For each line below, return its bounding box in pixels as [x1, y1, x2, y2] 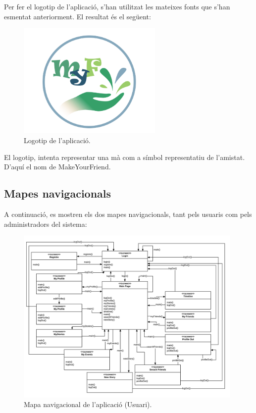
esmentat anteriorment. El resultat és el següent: [4, 11, 151, 21]
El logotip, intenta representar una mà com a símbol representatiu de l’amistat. [4, 152, 245, 162]
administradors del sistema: [4, 218, 87, 229]
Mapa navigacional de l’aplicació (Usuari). [24, 399, 152, 410]
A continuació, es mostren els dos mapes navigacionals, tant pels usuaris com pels [4, 208, 252, 219]
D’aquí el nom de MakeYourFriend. [4, 161, 111, 172]
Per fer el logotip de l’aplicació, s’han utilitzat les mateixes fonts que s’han [4, 1, 230, 11]
